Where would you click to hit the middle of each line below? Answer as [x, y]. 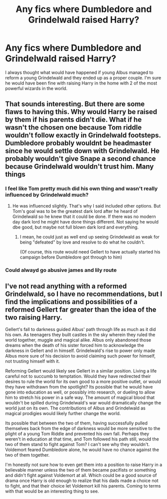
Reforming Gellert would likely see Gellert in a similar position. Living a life [81, 371]
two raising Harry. [34, 317]
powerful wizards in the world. [36, 88]
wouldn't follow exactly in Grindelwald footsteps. [83, 135]
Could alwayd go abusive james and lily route [61, 270]
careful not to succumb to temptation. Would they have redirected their [78, 376]
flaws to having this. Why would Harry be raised [81, 112]
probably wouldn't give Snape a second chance [81, 159]
